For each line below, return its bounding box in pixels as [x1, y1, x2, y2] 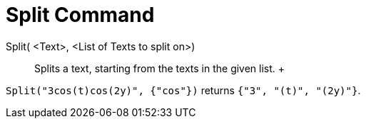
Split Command [6, 3, 155, 27]
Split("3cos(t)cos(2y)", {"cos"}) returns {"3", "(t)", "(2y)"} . [6, 84, 361, 96]
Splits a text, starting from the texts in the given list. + [34, 62, 285, 74]
